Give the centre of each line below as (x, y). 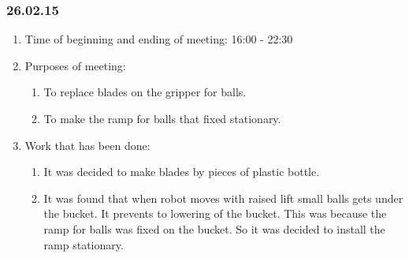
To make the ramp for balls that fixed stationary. (162, 118)
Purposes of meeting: (75, 65)
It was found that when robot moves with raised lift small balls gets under (223, 198)
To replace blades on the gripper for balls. (145, 92)
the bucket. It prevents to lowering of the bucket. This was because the (215, 213)
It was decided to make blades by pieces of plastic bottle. (182, 172)
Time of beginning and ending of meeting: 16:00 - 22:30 (159, 39)
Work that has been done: (87, 145)
